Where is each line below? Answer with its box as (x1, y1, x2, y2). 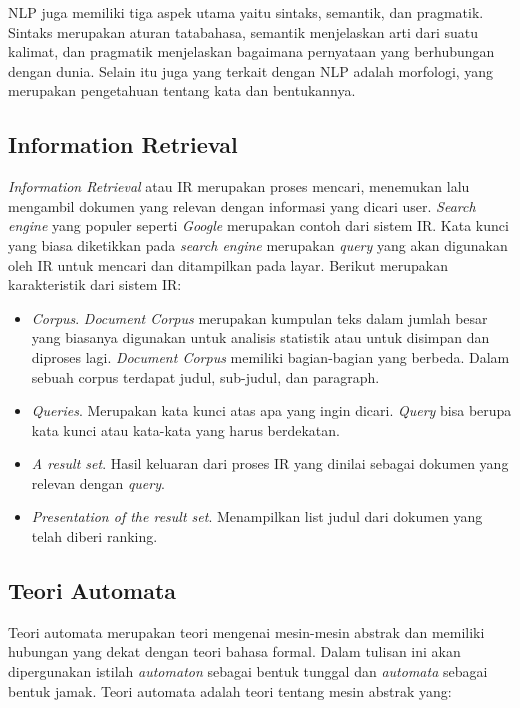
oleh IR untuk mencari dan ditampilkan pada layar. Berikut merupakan (8, 254, 449, 275)
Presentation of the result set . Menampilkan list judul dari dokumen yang (31, 506, 483, 527)
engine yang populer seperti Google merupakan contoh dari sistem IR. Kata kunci (8, 215, 509, 236)
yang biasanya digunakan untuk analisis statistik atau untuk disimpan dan (31, 327, 490, 348)
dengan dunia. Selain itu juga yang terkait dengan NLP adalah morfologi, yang (8, 60, 494, 81)
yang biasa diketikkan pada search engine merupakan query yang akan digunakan (8, 234, 508, 255)
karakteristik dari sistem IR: (8, 274, 182, 295)
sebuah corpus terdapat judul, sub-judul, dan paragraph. (31, 366, 380, 387)
